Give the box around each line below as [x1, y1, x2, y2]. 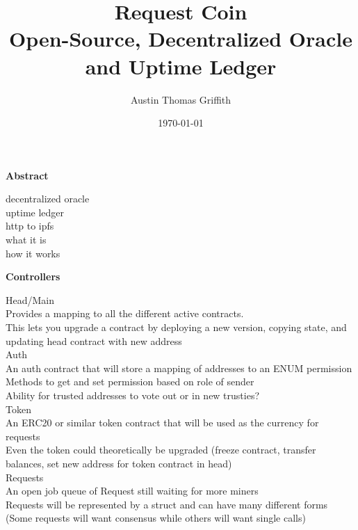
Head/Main [6, 292, 55, 307]
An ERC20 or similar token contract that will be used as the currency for [6, 415, 319, 430]
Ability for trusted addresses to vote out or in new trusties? [6, 388, 260, 402]
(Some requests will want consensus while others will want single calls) [6, 511, 306, 525]
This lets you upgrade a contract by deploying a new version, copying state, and [6, 320, 347, 335]
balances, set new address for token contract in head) [6, 456, 232, 470]
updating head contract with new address [6, 333, 182, 348]
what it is [6, 232, 47, 247]
